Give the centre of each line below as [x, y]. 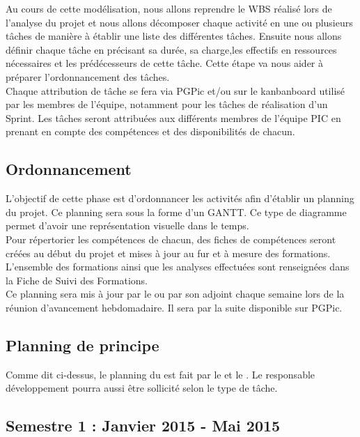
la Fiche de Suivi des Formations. [77, 280]
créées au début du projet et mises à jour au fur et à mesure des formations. [168, 253]
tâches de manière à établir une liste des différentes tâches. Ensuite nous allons [174, 36]
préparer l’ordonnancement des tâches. [88, 76]
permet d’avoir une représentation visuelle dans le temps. [127, 225]
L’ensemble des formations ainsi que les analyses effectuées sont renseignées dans [178, 267]
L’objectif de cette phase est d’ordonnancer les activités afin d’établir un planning [180, 198]
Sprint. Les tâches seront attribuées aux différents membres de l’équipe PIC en [173, 117]
